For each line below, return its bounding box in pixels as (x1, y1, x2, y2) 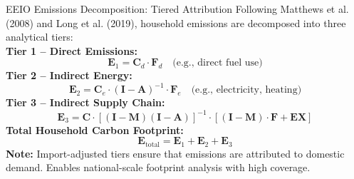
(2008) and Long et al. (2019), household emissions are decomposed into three (6, 15, 346, 30)
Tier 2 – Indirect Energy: (6, 68, 132, 83)
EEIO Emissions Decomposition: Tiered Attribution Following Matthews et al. (6, 1, 349, 16)
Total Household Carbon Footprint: (6, 122, 184, 137)
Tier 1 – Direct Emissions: (6, 43, 137, 58)
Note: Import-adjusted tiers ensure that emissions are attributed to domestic (6, 145, 345, 160)
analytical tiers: (6, 29, 73, 44)
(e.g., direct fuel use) (172, 58, 263, 68)
